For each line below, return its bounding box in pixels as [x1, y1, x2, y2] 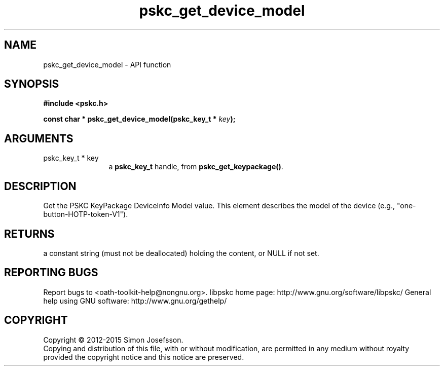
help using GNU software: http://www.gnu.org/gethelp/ [43, 296, 227, 305]
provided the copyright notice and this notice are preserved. [43, 352, 244, 361]
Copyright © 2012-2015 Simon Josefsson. [43, 335, 183, 344]
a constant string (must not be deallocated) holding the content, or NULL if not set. [43, 248, 319, 257]
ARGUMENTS [4, 132, 73, 145]
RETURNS [4, 227, 55, 240]
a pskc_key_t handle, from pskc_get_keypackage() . [108, 162, 283, 171]
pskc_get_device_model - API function [43, 60, 171, 69]
